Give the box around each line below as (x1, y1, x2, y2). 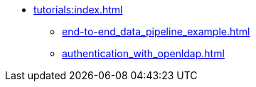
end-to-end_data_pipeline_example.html (62, 25, 250, 37)
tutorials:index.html (33, 4, 123, 16)
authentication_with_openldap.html (62, 47, 225, 59)
